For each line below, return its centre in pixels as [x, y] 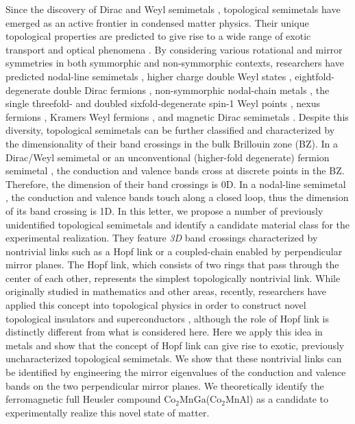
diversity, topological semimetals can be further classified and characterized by [170, 130]
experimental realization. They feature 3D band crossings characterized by [162, 238]
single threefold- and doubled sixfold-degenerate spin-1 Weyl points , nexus [163, 103]
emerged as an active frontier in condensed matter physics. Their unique [157, 22]
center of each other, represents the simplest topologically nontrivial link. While [173, 278]
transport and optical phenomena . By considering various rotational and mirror [174, 49]
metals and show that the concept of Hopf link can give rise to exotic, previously [175, 345]
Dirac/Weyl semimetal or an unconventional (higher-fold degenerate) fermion [168, 157]
